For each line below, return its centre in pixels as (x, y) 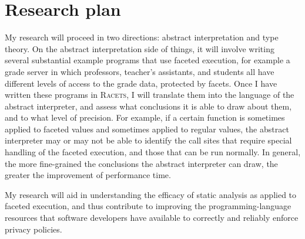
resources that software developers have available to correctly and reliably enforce (152, 218)
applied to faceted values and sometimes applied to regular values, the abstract (147, 129)
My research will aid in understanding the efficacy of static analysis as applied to (151, 194)
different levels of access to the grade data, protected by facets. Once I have (141, 83)
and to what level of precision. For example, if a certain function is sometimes (145, 117)
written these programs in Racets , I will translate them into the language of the (150, 95)
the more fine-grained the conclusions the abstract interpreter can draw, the (141, 163)
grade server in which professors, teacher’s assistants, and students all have (140, 71)
